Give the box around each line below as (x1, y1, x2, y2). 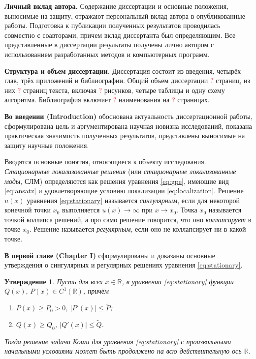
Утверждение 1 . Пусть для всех (4, 276, 103, 286)
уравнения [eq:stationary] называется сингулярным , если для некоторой (27, 195, 240, 205)
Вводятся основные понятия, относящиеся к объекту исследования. (4, 156, 206, 167)
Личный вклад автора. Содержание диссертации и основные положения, (4, 1, 229, 11)
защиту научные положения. (4, 140, 89, 150)
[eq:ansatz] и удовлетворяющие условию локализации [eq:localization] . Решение (4, 185, 244, 196)
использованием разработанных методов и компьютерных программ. (4, 49, 210, 59)
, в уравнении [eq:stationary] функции (122, 276, 234, 286)
